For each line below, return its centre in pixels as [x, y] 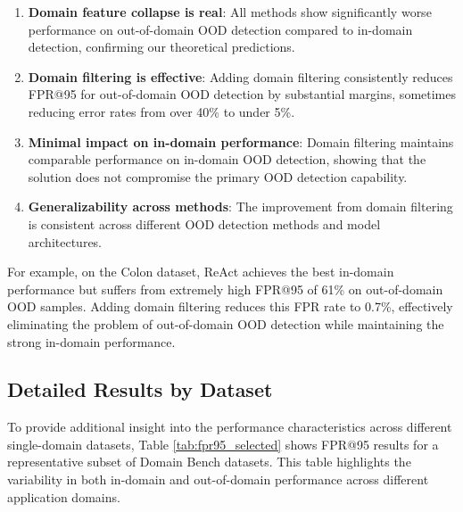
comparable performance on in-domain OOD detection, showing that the [227, 159]
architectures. [65, 241]
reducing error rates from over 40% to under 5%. [161, 111]
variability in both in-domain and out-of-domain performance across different [218, 479]
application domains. [64, 496]
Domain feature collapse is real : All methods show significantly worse [230, 12]
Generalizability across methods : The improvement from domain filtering [240, 206]
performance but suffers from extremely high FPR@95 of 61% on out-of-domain [225, 289]
